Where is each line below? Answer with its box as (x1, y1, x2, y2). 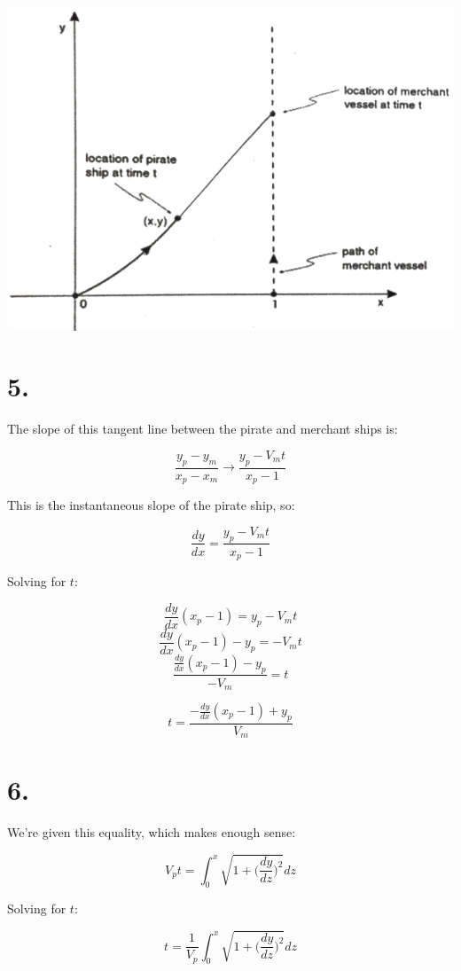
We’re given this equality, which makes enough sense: (7, 823, 296, 842)
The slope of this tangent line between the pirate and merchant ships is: (7, 419, 398, 438)
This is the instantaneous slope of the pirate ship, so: (7, 496, 295, 514)
